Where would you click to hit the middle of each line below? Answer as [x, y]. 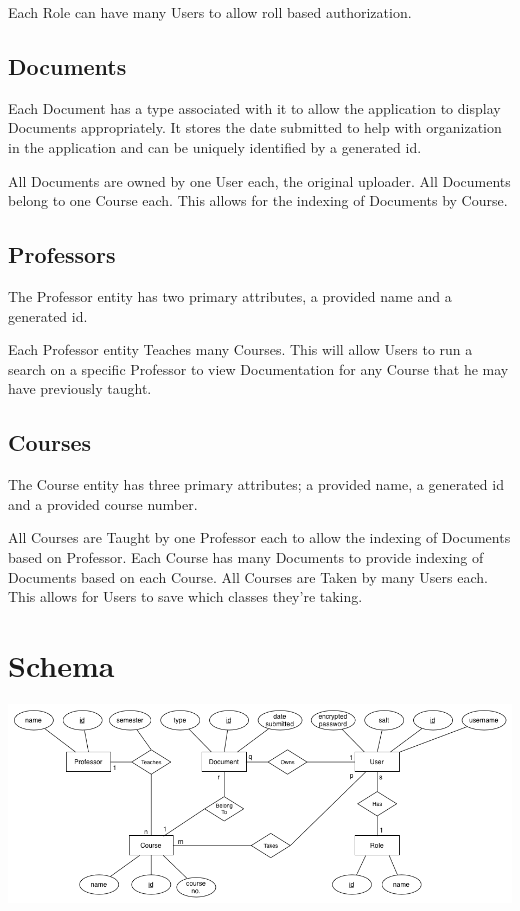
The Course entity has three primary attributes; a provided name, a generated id [256, 484]
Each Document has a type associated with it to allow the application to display [254, 107]
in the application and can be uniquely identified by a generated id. [215, 146]
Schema [61, 664]
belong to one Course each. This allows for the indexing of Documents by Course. [258, 200]
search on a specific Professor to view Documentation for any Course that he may [258, 368]
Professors [62, 254]
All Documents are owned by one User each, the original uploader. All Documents [259, 180]
